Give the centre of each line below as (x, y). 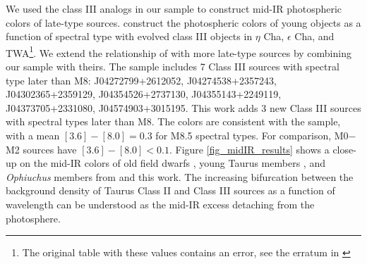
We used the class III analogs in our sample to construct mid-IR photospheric (174, 8)
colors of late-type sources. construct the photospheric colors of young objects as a (183, 22)
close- (344, 149)
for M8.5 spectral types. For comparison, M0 (252, 135)
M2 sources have (41, 149)
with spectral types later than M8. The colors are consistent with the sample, (173, 121)
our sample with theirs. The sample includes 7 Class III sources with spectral (173, 67)
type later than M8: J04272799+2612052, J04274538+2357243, (141, 80)
